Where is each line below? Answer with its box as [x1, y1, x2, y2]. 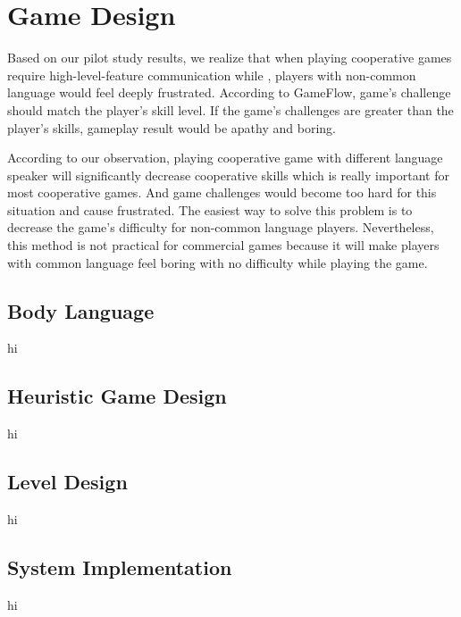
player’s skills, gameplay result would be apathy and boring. [7, 118, 336, 137]
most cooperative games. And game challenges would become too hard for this [7, 183, 437, 202]
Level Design [7, 468, 128, 496]
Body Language [7, 296, 155, 324]
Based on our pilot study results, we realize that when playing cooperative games [7, 48, 452, 67]
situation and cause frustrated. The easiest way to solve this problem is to [7, 200, 413, 219]
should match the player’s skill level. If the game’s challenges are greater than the [7, 100, 454, 119]
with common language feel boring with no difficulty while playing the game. [7, 253, 428, 271]
